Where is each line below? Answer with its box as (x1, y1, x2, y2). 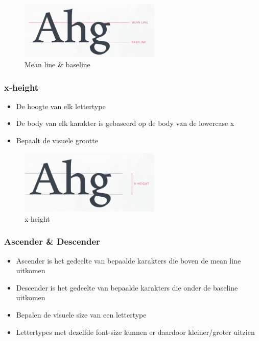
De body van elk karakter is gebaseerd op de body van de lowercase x (16, 118, 234, 128)
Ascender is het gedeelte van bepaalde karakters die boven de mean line (16, 255, 241, 266)
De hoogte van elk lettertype (16, 100, 106, 111)
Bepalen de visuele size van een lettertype (16, 309, 147, 320)
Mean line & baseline (25, 59, 90, 69)
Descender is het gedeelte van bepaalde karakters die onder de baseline (16, 282, 238, 293)
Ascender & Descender (4, 235, 100, 248)
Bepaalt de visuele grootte (16, 135, 98, 145)
